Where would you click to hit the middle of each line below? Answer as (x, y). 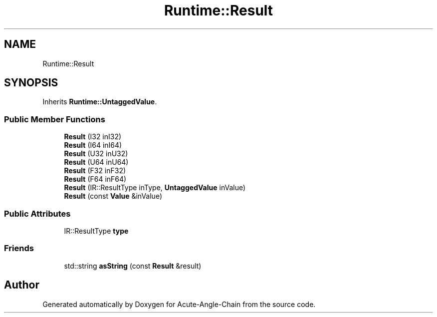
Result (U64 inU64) (96, 162)
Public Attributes (37, 213)
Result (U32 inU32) (96, 154)
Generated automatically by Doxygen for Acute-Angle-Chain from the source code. (179, 304)
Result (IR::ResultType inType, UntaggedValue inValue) (155, 188)
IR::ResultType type (96, 231)
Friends (19, 248)
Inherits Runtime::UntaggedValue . (100, 102)
